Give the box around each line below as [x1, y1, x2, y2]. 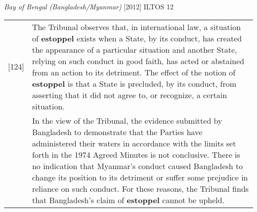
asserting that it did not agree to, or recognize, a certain [32, 89, 227, 101]
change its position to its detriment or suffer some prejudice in [32, 171, 248, 183]
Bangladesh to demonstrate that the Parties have [32, 126, 203, 138]
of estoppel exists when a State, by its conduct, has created [32, 32, 242, 44]
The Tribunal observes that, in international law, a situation [32, 21, 241, 33]
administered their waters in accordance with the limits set [32, 137, 236, 149]
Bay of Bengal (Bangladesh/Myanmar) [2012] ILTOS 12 [4, 1, 173, 11]
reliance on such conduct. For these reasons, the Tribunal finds [32, 182, 249, 194]
